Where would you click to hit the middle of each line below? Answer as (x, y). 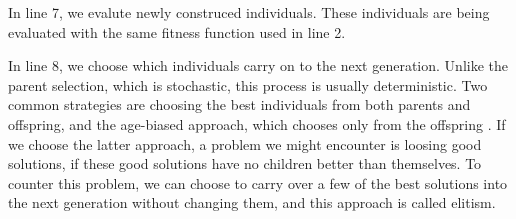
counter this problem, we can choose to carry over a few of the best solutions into (258, 182)
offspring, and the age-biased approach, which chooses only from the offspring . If (257, 123)
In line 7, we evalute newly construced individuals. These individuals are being (249, 12)
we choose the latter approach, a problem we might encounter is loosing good (245, 143)
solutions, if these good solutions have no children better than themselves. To (245, 163)
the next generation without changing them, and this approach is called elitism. (252, 202)
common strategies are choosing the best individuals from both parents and (239, 104)
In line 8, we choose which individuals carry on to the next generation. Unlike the (258, 65)
